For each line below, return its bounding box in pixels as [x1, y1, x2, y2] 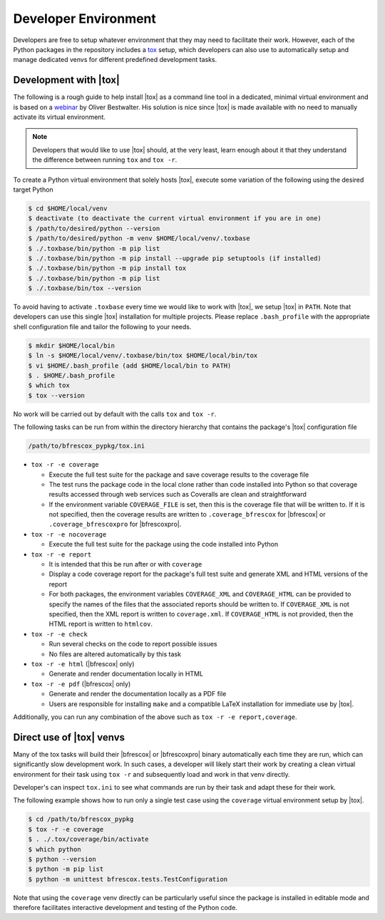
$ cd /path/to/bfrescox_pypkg [28, 815, 134, 823]
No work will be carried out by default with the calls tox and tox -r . [13, 410, 217, 418]
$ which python [28, 845, 81, 853]
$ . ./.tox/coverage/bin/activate [28, 835, 149, 844]
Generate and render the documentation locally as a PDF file [48, 690, 227, 698]
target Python [13, 185, 53, 194]
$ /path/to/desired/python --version [28, 224, 160, 232]
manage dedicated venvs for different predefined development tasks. [13, 56, 217, 64]
